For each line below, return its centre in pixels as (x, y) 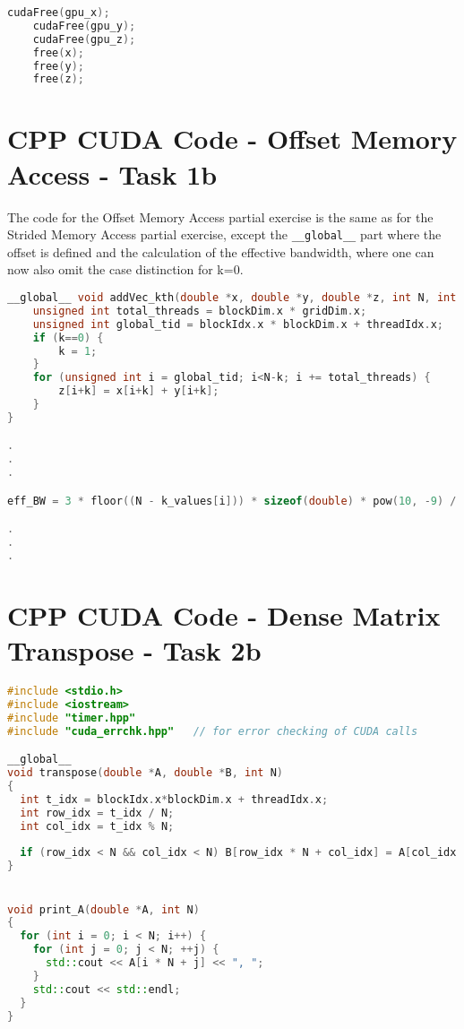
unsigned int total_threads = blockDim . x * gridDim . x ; (200, 311)
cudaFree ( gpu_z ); (84, 39)
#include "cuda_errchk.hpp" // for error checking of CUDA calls (213, 731)
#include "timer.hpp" (72, 718)
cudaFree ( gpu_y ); (84, 26)
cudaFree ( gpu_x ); (59, 13)
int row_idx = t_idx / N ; (97, 813)
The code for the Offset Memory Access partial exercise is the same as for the (220, 216)
